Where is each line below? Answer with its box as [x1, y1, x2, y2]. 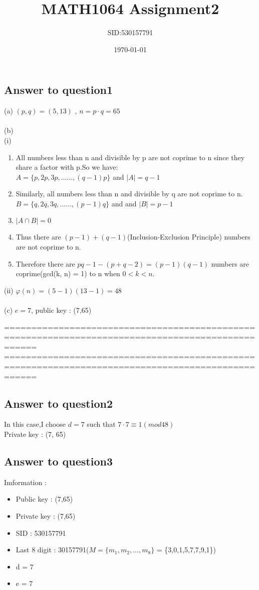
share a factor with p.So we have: [16, 162, 118, 172]
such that [87, 419, 116, 429]
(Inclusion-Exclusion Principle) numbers [127, 231, 250, 242]
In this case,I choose [4, 419, 66, 429]
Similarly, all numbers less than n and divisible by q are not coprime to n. [16, 188, 243, 199]
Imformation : [4, 477, 47, 487]
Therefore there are [16, 258, 75, 269]
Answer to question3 [4, 453, 113, 468]
